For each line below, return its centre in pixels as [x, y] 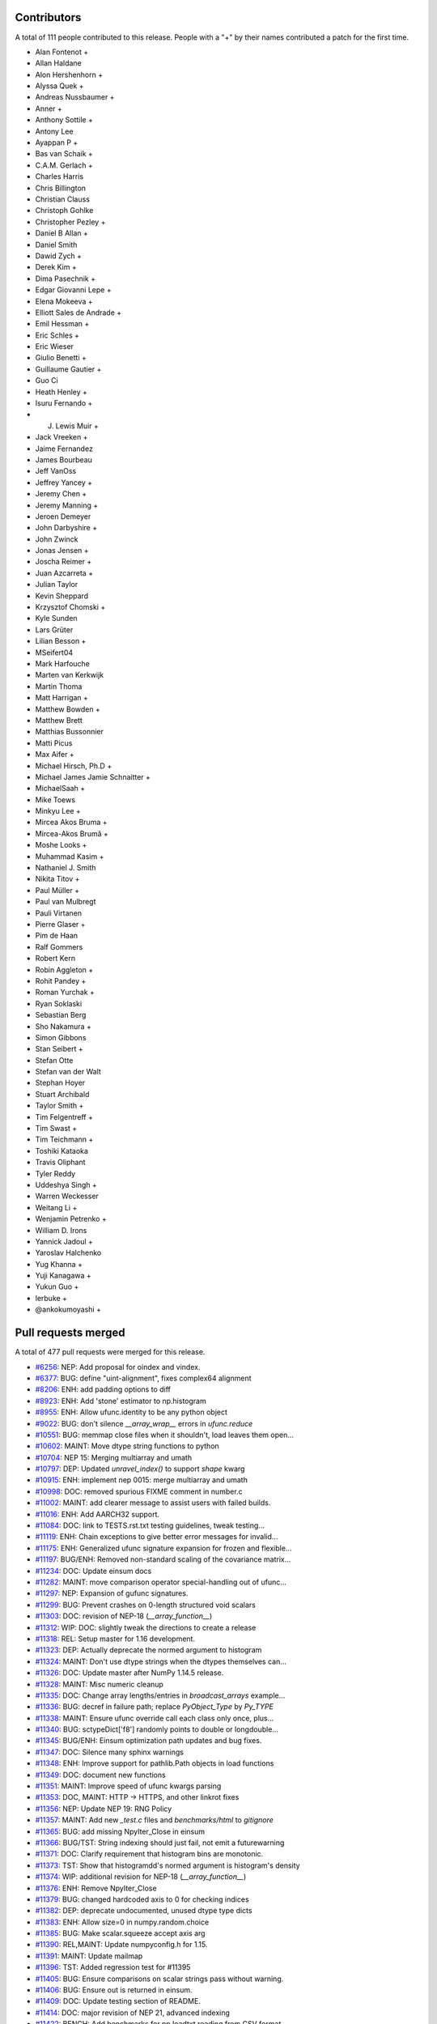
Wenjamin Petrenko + [71, 1219]
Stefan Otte [54, 1060]
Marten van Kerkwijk [70, 675]
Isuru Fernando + [64, 403]
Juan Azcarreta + [64, 573]
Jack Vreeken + [62, 437]
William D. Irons [61, 1230]
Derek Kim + [56, 267]
